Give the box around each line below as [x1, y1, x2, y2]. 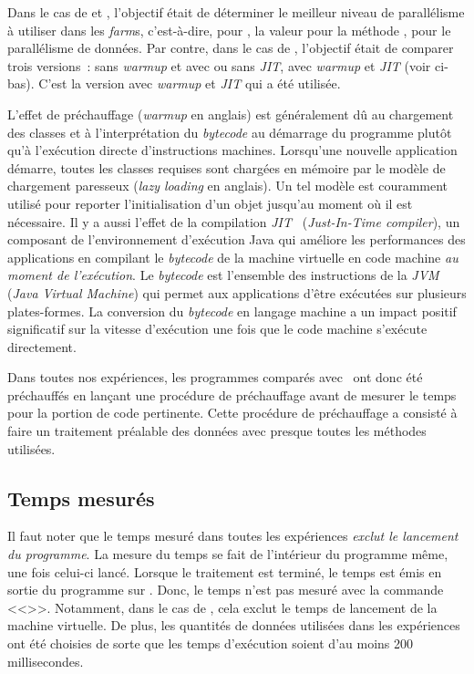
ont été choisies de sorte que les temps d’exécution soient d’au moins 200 [7, 634, 414, 653]
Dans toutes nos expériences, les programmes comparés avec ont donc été [7, 368, 423, 387]
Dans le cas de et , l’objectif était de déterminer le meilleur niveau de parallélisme [7, 3, 465, 21]
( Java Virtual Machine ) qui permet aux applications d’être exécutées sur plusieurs [7, 283, 467, 302]
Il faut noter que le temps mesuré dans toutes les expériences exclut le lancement [7, 526, 459, 545]
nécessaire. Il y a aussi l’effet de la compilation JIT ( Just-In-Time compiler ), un [7, 212, 460, 231]
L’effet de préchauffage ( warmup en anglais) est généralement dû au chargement [7, 104, 454, 123]
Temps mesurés [7, 483, 155, 512]
